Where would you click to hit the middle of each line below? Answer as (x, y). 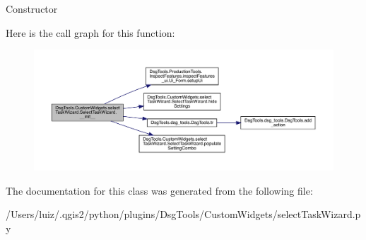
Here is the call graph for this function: (90, 32)
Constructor (32, 8)
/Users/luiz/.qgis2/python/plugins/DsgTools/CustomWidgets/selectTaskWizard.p (183, 214)
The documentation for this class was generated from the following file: (159, 190)
